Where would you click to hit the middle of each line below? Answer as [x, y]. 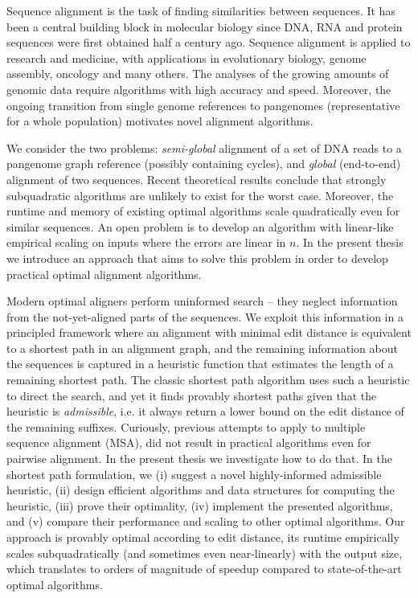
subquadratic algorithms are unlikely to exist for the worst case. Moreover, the [200, 195]
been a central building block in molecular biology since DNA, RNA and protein [205, 26]
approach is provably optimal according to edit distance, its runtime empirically [203, 537]
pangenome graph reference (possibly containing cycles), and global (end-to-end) [204, 164]
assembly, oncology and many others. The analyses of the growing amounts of [198, 74]
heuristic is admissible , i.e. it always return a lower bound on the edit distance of [205, 411]
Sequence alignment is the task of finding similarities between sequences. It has [201, 10]
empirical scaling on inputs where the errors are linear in [146, 242]
